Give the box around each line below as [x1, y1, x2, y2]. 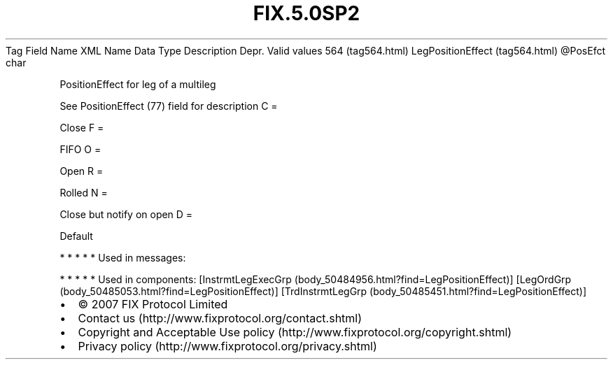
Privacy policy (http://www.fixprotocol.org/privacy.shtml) [78, 338, 377, 353]
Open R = [59, 164, 104, 177]
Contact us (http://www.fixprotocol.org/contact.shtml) [78, 310, 362, 325]
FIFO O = [59, 143, 101, 155]
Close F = [59, 121, 104, 134]
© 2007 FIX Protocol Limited [78, 296, 228, 311]
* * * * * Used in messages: [59, 251, 186, 264]
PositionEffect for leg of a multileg [59, 78, 216, 90]
